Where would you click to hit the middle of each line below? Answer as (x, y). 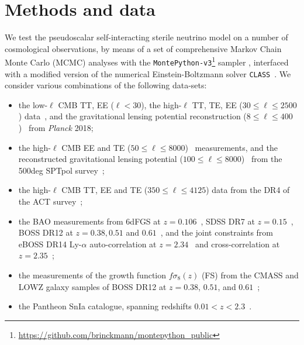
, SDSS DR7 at (228, 221)
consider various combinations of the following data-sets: (106, 85)
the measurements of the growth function (92, 275)
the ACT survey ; (51, 201)
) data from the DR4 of (248, 190)
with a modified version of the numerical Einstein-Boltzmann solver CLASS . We (148, 73)
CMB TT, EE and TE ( (105, 190)
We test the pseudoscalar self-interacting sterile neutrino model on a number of (146, 37)
